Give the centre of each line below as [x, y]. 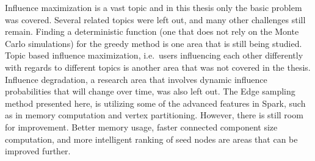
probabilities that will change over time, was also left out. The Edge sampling [150, 91]
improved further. [38, 151]
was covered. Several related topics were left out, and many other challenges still [155, 19]
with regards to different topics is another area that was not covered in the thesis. [158, 67]
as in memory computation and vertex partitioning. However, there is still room [154, 115]
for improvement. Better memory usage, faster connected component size [141, 127]
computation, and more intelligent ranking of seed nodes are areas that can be [151, 139]
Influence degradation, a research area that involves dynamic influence [136, 79]
